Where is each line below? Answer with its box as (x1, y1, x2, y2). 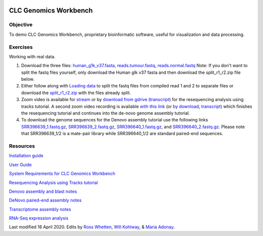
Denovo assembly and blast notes (9, 188, 77, 194)
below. (21, 76, 35, 82)
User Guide (9, 162, 32, 168)
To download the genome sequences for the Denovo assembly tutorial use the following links (21, 117, 208, 123)
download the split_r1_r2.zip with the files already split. (21, 90, 131, 96)
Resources (9, 142, 35, 149)
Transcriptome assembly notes (9, 206, 72, 212)
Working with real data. (9, 53, 56, 59)
